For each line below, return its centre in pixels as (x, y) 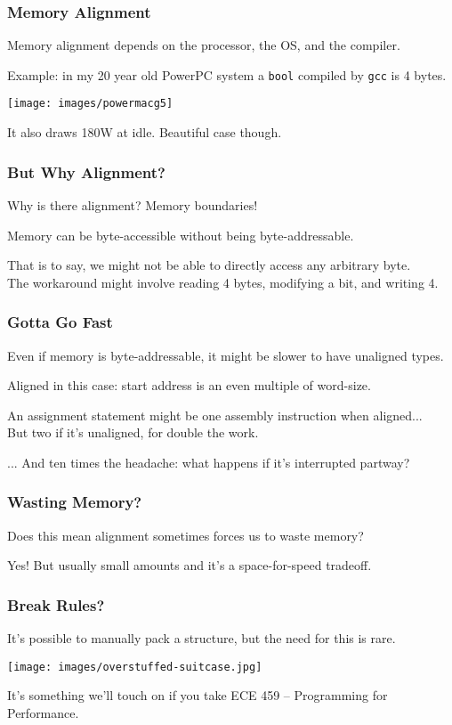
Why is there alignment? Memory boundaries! (133, 204)
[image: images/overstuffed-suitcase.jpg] (135, 667)
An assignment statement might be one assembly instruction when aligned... (215, 415)
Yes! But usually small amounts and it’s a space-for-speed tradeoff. (190, 565)
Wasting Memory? (75, 502)
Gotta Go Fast (60, 322)
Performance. (43, 712)
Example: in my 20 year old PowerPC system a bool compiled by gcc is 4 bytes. (227, 74)
